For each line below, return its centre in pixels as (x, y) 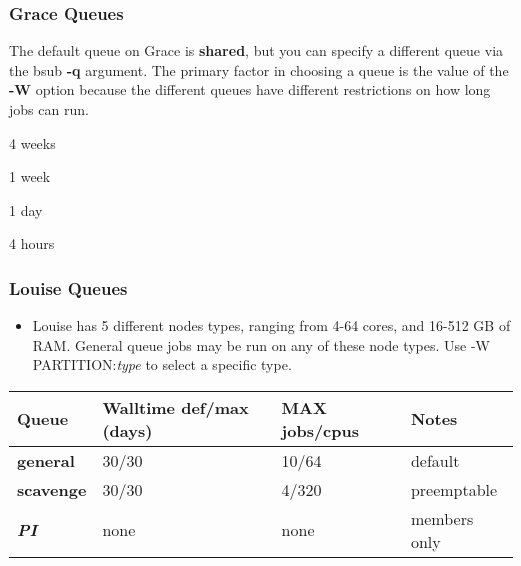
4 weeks (32, 142)
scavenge (52, 489)
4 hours (32, 243)
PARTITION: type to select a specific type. (162, 364)
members (442, 518)
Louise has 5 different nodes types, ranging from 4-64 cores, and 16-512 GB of (271, 325)
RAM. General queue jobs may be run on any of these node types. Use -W (261, 344)
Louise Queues (68, 287)
